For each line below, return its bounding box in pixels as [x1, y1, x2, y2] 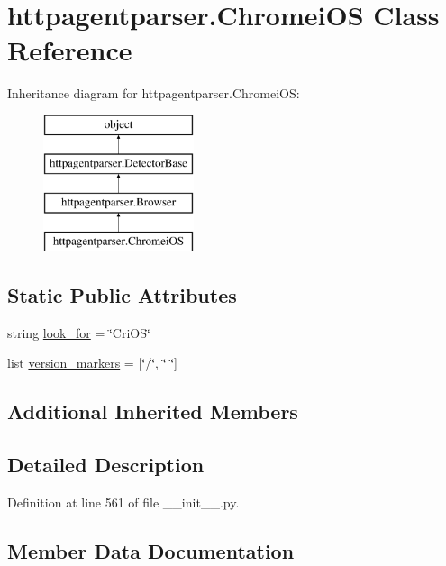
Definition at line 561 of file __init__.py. [7, 493, 240, 512]
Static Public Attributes [7, 281, 237, 309]
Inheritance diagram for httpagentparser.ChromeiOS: [7, 84, 300, 103]
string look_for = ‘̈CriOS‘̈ [7, 323, 150, 342]
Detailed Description [7, 451, 205, 479]
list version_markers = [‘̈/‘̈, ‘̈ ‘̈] [7, 353, 177, 372]
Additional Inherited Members [7, 397, 298, 425]
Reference [7, 32, 132, 68]
